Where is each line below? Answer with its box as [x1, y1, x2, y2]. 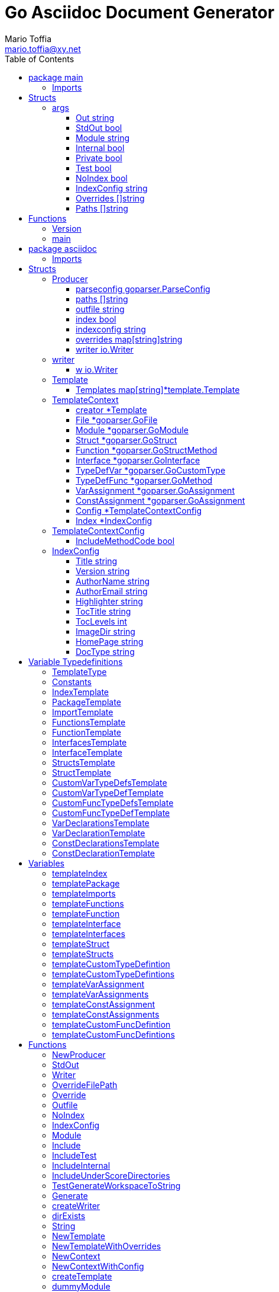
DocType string [76, 646, 135, 657]
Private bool [76, 152, 122, 163]
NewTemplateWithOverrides [52, 1240, 161, 1251]
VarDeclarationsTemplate [52, 817, 150, 828]
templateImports [52, 888, 116, 898]
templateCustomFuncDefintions [52, 1029, 175, 1040]
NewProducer [52, 1049, 106, 1060]
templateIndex [52, 868, 108, 878]
